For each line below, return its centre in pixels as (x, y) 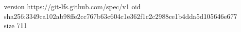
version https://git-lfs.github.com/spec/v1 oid (72, 6)
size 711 (16, 25)
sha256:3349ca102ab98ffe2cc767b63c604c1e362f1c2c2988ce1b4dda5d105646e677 (120, 16)
